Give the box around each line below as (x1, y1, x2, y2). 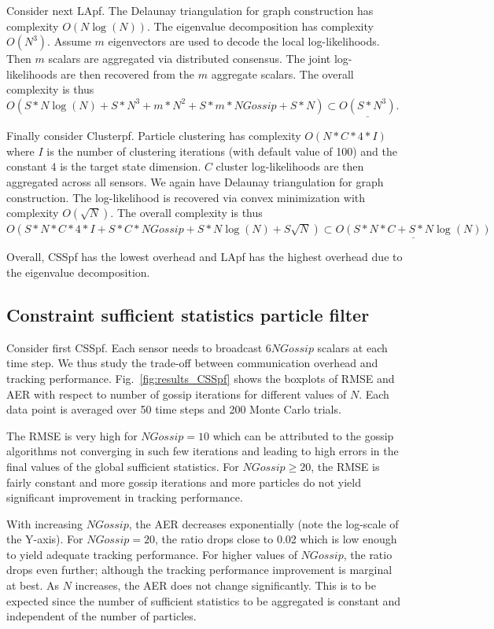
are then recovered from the (61, 65, 195, 82)
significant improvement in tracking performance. (6, 489, 243, 506)
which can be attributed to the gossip (212, 427, 394, 443)
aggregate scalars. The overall (211, 65, 354, 82)
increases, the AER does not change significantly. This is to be (75, 577, 376, 594)
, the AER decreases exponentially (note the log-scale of (128, 515, 399, 532)
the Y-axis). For (6, 531, 83, 547)
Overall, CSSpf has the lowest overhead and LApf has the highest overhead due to (6, 248, 403, 265)
